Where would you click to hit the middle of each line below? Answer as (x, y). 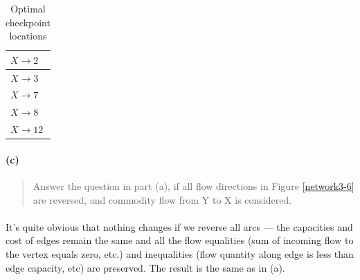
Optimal (28, 8)
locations (28, 36)
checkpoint (28, 22)
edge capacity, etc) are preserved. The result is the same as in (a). (145, 267)
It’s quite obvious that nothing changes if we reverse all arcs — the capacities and (179, 226)
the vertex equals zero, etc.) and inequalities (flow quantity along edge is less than (180, 254)
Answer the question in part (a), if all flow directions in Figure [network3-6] (193, 186)
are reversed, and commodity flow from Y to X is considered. (162, 199)
